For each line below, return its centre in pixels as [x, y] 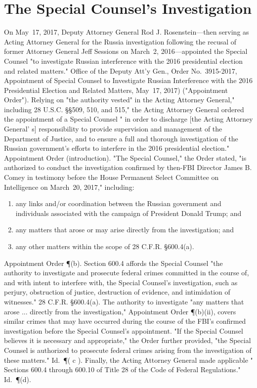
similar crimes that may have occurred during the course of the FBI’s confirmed [125, 321]
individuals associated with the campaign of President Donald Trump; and [128, 213]
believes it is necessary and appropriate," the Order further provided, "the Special [128, 340]
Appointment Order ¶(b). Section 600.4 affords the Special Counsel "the [113, 263]
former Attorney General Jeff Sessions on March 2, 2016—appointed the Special [126, 51]
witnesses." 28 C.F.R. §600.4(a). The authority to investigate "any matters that [124, 301]
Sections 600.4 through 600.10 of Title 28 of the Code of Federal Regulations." [122, 369]
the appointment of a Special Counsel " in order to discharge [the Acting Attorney [128, 119]
